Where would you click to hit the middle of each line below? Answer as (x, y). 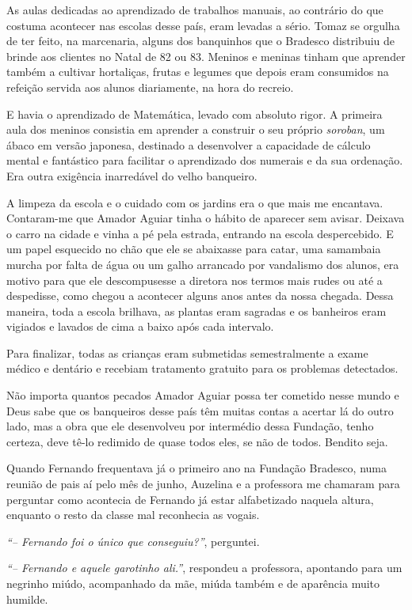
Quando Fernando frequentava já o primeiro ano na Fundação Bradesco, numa (197, 468)
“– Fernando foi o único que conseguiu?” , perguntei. (133, 541)
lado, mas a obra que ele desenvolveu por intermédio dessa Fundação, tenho (190, 426)
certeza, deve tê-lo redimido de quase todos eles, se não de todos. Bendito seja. (197, 441)
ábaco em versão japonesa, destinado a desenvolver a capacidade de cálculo (189, 144)
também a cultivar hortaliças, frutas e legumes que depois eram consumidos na (198, 72)
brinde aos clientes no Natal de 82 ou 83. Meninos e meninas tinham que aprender (206, 56)
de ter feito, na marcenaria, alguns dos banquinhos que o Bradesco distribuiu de (201, 41)
